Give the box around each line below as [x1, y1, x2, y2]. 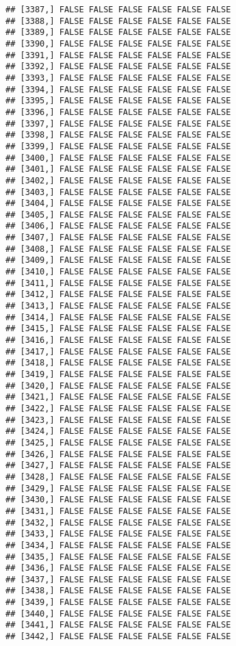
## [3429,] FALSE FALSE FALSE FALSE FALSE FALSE [5, 483, 231, 493]
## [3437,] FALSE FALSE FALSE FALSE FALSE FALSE [5, 574, 231, 584]
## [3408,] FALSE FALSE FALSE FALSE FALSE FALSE [5, 244, 231, 254]
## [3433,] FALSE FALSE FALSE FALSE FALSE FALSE [5, 529, 231, 539]
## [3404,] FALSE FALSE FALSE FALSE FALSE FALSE [5, 198, 231, 209]
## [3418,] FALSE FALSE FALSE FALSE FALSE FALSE [5, 358, 231, 368]
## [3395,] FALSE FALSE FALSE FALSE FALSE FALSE [5, 96, 231, 106]
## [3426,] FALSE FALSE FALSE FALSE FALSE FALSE [5, 449, 231, 459]
